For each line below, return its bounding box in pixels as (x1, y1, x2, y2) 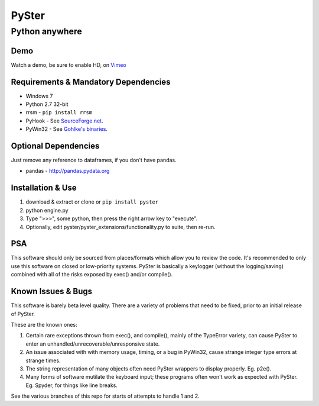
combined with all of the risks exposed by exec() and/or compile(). (11, 271, 173, 278)
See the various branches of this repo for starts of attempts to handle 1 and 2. (11, 392, 200, 399)
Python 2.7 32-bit (25, 101, 69, 108)
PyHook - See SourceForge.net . (25, 117, 103, 124)
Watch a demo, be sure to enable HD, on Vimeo (11, 61, 126, 68)
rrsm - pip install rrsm (25, 109, 93, 116)
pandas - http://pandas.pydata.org (25, 167, 110, 175)
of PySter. (11, 310, 35, 317)
